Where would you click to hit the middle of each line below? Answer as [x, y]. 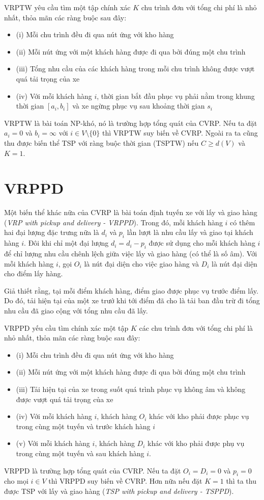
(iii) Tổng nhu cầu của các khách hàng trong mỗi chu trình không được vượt [135, 69]
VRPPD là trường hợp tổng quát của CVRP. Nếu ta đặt [93, 470]
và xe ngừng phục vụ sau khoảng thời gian [139, 106]
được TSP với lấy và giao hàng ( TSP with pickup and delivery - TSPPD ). [119, 491]
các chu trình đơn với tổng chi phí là [196, 327]
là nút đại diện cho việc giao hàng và [141, 263]
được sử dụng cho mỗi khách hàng [202, 243]
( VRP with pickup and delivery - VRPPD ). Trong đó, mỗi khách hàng [113, 222]
